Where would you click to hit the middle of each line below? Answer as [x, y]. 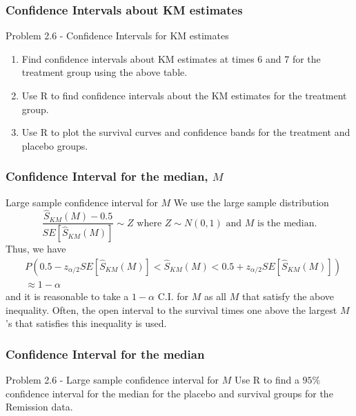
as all [215, 296]
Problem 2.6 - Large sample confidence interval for [112, 379]
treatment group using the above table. [105, 72]
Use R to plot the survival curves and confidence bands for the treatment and [186, 132]
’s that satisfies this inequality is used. [86, 323]
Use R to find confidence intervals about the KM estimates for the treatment [184, 95]
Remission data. [39, 407]
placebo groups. [55, 145]
